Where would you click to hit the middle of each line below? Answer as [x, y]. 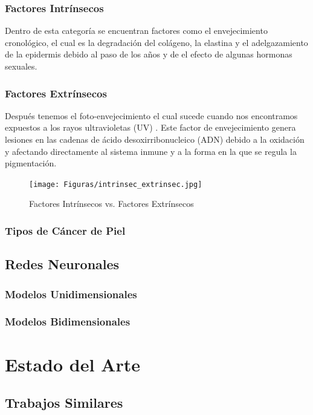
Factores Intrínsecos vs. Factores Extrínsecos [111, 204]
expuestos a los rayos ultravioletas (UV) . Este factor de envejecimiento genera [150, 127]
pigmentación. [31, 163]
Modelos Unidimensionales [71, 294]
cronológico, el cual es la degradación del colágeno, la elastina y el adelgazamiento [156, 42]
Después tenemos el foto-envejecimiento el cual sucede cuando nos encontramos [151, 115]
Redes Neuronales [62, 264]
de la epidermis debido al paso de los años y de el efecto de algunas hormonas [149, 54]
